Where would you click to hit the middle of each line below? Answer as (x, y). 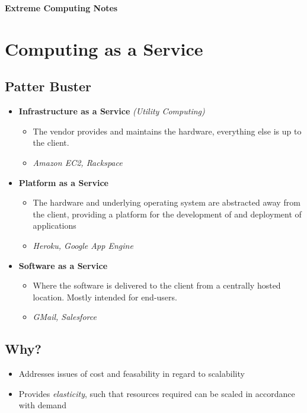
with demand (42, 405)
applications (55, 225)
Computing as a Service (104, 48)
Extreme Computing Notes (61, 8)
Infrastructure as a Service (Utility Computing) (112, 111)
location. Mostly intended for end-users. (105, 297)
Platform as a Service (63, 182)
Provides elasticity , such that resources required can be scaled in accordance (157, 393)
